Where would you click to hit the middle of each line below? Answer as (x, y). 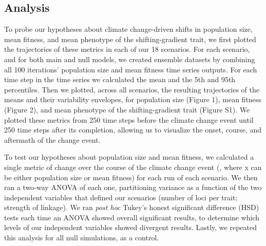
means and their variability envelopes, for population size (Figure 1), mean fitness (133, 99)
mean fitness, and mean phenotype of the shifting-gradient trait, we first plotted (130, 39)
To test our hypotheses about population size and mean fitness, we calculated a (129, 157)
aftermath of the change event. (52, 139)
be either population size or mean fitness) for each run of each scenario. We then (131, 177)
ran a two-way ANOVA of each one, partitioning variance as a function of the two (133, 187)
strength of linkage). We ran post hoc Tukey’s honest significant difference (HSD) (132, 207)
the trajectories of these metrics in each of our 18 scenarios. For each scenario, (127, 49)
